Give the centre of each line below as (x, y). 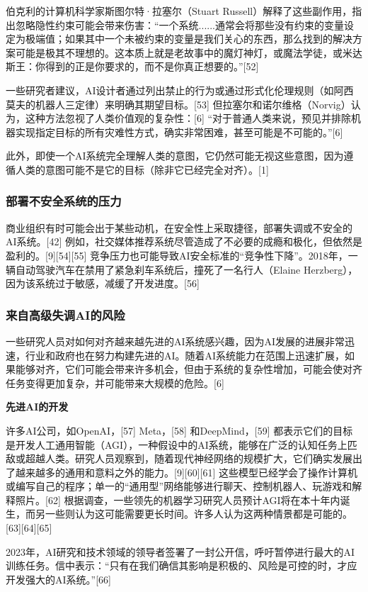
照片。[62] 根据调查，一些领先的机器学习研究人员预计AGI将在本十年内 (178, 499)
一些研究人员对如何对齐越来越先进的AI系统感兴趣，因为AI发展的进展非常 (176, 341)
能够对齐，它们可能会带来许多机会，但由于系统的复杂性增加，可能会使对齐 (189, 369)
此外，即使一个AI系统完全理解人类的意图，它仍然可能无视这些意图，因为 (175, 156)
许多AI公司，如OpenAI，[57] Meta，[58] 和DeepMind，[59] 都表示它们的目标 (179, 430)
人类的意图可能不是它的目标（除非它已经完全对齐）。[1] (142, 169)
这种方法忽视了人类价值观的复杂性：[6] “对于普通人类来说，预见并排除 (188, 118)
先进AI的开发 (37, 407)
